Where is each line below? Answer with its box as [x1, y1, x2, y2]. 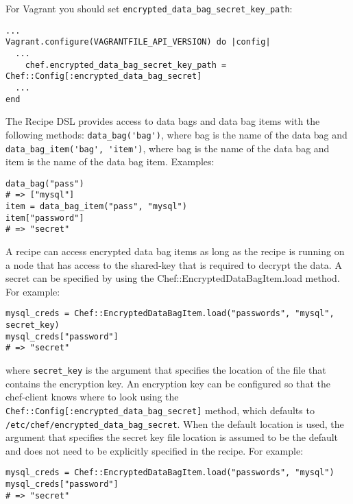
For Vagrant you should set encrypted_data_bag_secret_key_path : [5, 1, 293, 15]
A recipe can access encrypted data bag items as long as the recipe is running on [5, 244, 345, 259]
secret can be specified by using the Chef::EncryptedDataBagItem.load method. [5, 271, 340, 285]
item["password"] [5, 213, 84, 223]
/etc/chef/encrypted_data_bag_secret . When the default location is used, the [5, 416, 344, 431]
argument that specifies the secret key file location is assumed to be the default [5, 430, 339, 444]
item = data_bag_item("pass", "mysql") [5, 202, 187, 212]
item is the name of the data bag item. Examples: [5, 154, 215, 169]
